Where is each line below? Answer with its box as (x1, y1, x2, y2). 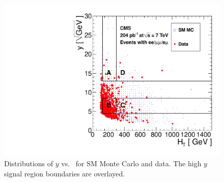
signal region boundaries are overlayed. (4, 168, 125, 178)
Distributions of (4, 158, 53, 169)
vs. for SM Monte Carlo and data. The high (61, 158, 202, 169)
